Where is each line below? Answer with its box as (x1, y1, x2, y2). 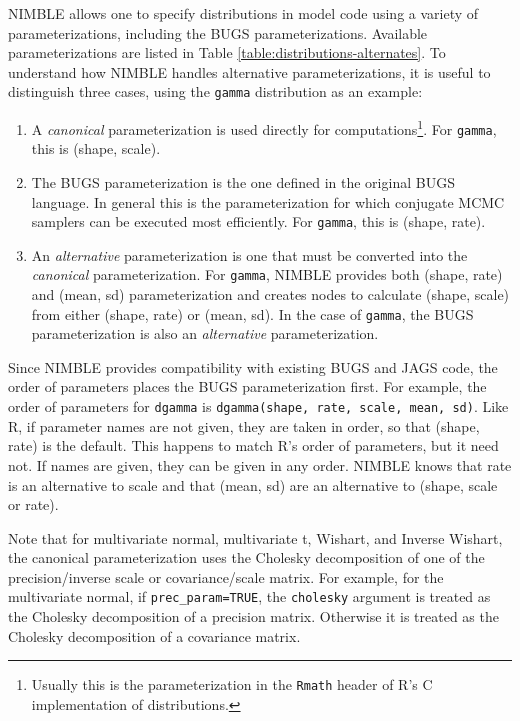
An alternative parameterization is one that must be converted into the (31, 244, 468, 265)
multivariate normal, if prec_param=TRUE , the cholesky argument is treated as (8, 586, 491, 607)
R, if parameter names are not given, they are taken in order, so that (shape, (8, 415, 480, 436)
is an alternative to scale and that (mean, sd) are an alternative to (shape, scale (8, 474, 498, 495)
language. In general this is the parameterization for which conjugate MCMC (31, 191, 505, 212)
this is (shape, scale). (31, 138, 161, 159)
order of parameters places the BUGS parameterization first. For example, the (8, 376, 487, 397)
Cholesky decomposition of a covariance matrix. (8, 625, 301, 646)
